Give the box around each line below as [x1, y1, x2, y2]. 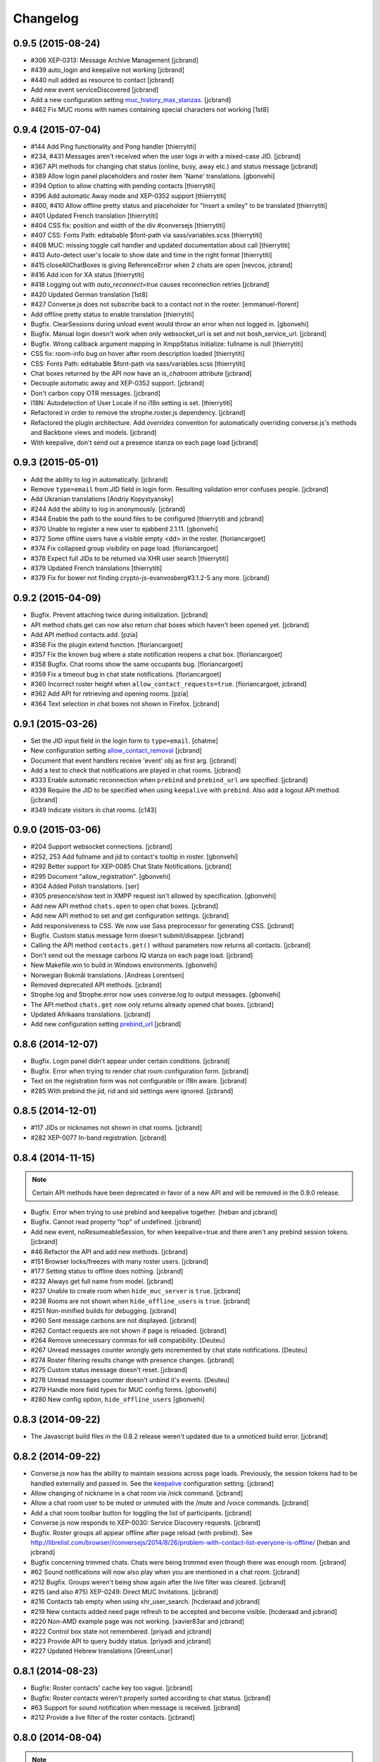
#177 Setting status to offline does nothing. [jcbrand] [30, 1267, 184, 1276]
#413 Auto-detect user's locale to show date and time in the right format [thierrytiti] [30, 251, 272, 259]
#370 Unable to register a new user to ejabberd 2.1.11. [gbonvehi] [30, 524, 218, 533]
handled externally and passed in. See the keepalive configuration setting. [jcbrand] [30, 1479, 274, 1487]
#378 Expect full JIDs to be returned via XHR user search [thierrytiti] [30, 554, 229, 562]
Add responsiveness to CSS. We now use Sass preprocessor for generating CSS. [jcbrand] [30, 921, 294, 930]
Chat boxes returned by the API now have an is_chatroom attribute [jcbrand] [30, 369, 253, 377]
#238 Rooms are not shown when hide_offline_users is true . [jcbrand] [30, 1297, 251, 1305]
